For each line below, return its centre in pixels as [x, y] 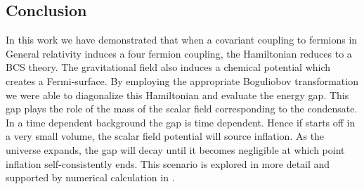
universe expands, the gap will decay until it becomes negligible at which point [175, 149]
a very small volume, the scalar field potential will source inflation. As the [165, 136]
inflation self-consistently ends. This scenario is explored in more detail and [168, 163]
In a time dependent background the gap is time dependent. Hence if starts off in [181, 122]
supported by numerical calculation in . [90, 177]
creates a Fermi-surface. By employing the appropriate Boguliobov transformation [182, 80]
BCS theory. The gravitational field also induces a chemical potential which [168, 67]
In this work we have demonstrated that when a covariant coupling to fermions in [182, 40]
